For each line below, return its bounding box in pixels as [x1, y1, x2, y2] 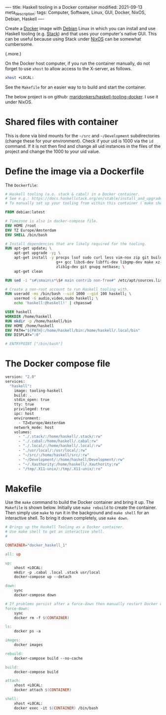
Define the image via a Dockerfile [5, 166, 144, 177]
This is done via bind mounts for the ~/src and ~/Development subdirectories [5, 133, 160, 138]
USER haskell [5, 310, 32, 314]
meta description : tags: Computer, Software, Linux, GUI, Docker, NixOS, [5, 9, 146, 16]
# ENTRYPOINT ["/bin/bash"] [5, 341, 63, 347]
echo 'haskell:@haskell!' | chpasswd [14, 301, 92, 306]
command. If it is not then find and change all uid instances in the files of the [5, 143, 161, 149]
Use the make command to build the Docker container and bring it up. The [5, 499, 154, 505]
